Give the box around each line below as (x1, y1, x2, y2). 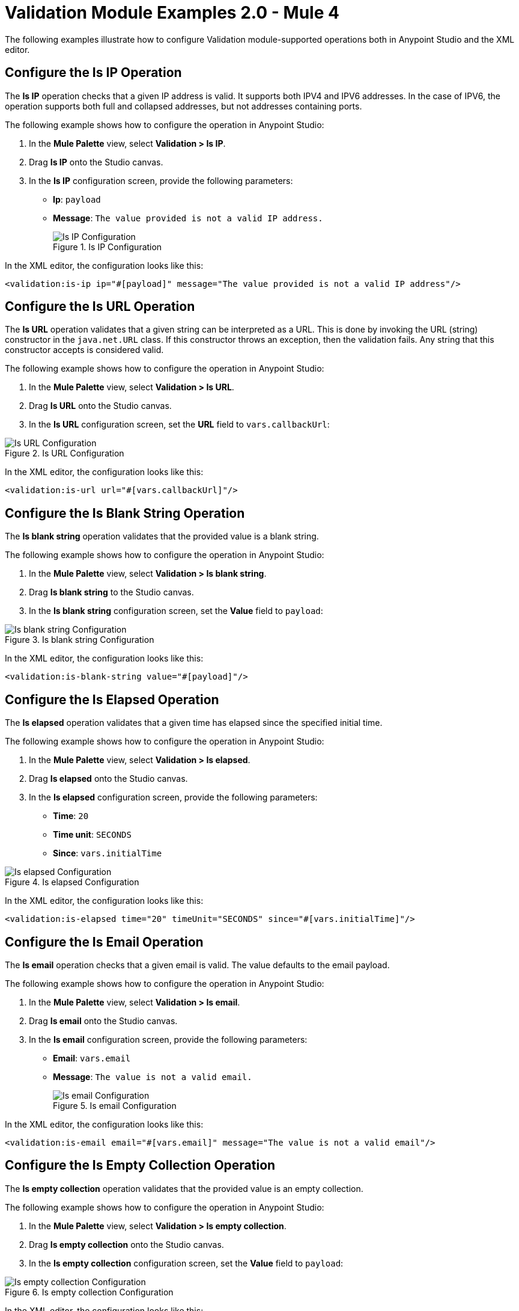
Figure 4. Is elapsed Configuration (5, 877, 139, 888)
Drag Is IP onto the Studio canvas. (29, 156, 163, 167)
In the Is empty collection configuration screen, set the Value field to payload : (29, 1257, 344, 1268)
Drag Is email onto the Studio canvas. (29, 1015, 178, 1026)
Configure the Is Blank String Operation (5, 505, 245, 521)
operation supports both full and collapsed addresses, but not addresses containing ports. (5, 100, 362, 111)
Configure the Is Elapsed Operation (5, 692, 219, 707)
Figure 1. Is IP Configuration (53, 241, 162, 252)
